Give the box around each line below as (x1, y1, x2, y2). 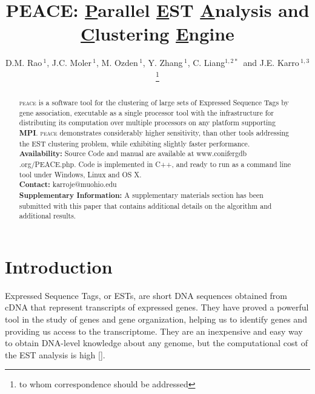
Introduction (5, 254, 113, 278)
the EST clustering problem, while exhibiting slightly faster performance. (19, 138, 250, 148)
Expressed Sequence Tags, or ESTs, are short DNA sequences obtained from (5, 289, 288, 301)
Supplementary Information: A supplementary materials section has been (19, 189, 264, 200)
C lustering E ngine (81, 21, 234, 46)
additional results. (19, 211, 76, 221)
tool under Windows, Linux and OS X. (19, 169, 142, 179)
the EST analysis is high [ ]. (5, 348, 105, 361)
